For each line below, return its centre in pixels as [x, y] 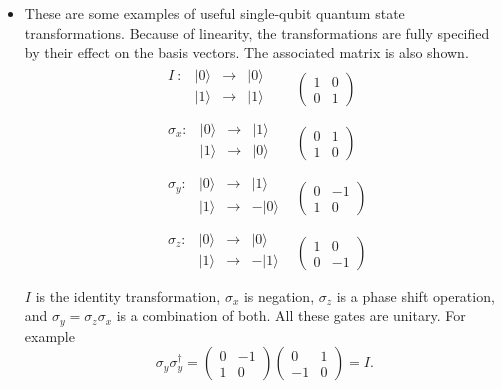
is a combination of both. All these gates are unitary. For [291, 315]
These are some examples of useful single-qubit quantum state [214, 13]
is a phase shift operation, [415, 295]
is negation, [279, 295]
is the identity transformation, [128, 295]
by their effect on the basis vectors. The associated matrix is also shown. [246, 52]
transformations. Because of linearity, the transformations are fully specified [257, 32]
